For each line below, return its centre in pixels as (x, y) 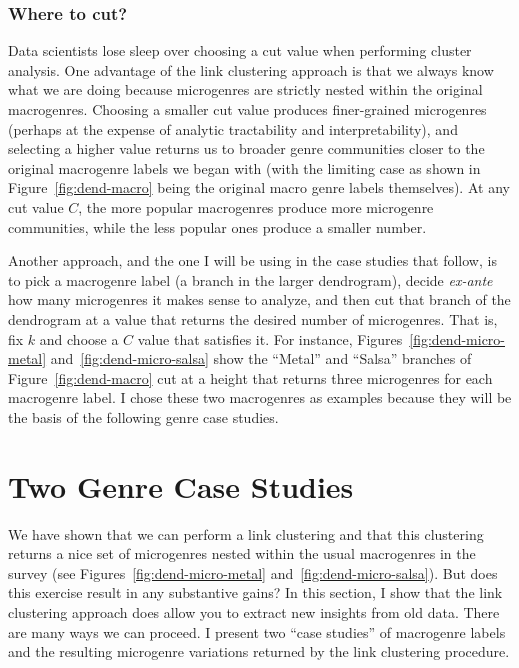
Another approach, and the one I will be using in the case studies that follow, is (252, 260)
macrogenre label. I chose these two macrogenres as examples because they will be (260, 397)
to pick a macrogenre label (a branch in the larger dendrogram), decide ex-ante (250, 279)
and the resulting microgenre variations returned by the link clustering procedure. (259, 651)
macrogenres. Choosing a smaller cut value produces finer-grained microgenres (247, 109)
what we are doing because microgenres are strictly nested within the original (245, 89)
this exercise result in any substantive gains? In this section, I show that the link (255, 592)
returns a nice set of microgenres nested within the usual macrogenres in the (242, 553)
